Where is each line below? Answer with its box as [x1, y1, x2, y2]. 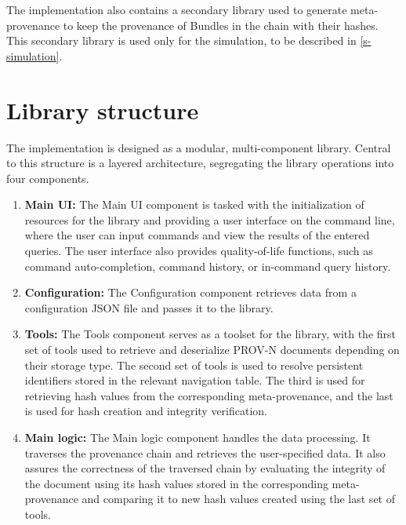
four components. [6, 170, 89, 186]
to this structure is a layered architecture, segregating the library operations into [6, 155, 394, 171]
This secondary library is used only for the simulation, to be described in [6, 32, 357, 49]
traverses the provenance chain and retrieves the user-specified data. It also [24, 444, 386, 461]
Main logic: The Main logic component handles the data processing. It [24, 429, 371, 445]
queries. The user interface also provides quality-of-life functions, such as [24, 242, 373, 259]
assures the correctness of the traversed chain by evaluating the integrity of [24, 460, 386, 476]
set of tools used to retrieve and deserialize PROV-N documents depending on [24, 341, 400, 358]
